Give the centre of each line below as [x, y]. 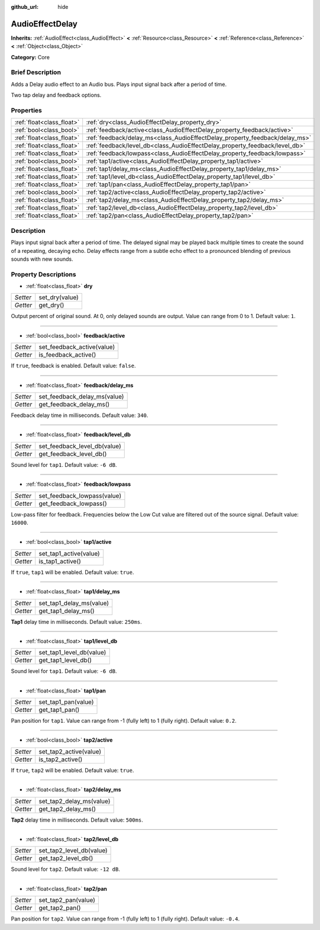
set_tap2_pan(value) [67, 900]
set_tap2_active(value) [70, 751]
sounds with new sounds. [42, 259]
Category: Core [30, 57]
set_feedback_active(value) [77, 347]
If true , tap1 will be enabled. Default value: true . [72, 572]
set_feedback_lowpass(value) [80, 496]
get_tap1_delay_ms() [67, 611]
